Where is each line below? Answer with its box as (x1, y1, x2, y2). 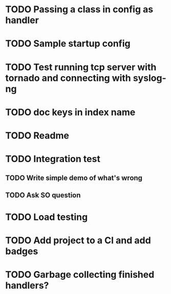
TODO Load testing (5, 211, 88, 223)
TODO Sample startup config (5, 38, 131, 50)
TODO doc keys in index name (5, 106, 136, 118)
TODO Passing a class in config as (5, 4, 154, 15)
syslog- (133, 72, 166, 84)
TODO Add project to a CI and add (5, 235, 151, 246)
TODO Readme (5, 129, 69, 141)
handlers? (5, 280, 49, 291)
